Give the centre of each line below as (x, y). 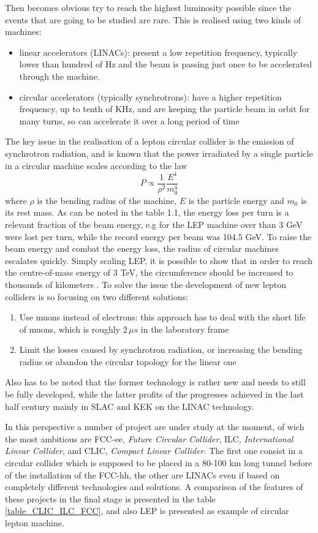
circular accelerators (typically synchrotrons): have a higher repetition (150, 96)
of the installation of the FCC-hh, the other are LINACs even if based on (142, 474)
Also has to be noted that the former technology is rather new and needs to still (155, 382)
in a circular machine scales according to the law (96, 165)
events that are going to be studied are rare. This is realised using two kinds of (153, 19)
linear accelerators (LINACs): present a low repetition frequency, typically (158, 52)
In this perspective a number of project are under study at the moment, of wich (155, 427)
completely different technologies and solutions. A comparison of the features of (154, 487)
